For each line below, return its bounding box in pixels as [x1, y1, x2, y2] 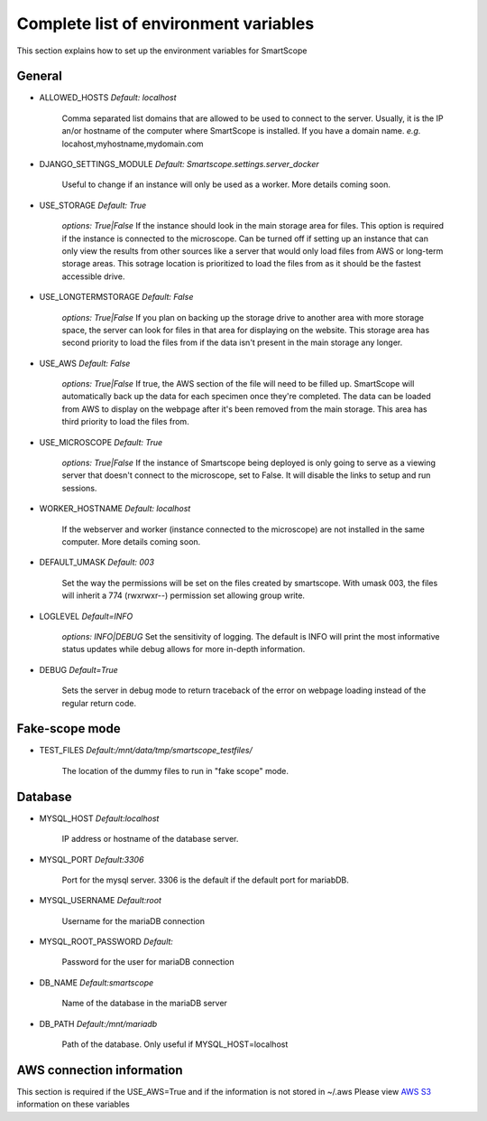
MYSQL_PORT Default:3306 [39, 854, 144, 864]
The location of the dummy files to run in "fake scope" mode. [61, 765, 289, 776]
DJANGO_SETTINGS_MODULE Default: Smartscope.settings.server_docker [39, 159, 319, 170]
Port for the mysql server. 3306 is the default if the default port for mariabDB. [61, 874, 349, 885]
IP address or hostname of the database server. [61, 834, 239, 845]
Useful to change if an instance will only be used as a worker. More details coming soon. [61, 179, 391, 190]
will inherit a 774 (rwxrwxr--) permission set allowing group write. [61, 590, 306, 601]
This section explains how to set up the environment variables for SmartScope [16, 45, 308, 56]
